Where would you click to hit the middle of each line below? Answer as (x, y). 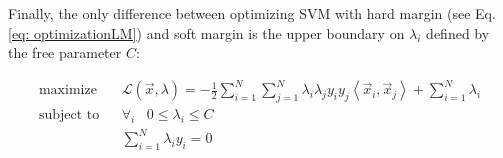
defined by (458, 32)
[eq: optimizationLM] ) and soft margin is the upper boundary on (206, 32)
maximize (67, 90)
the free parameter (65, 52)
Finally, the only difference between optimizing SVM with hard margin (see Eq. (252, 13)
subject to (69, 115)
